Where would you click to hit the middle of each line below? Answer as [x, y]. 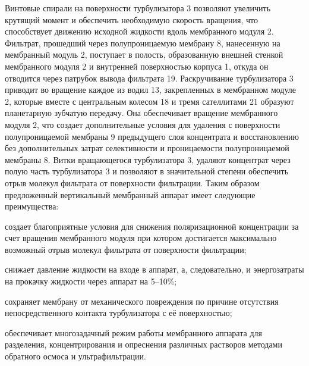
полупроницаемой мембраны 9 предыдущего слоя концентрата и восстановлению [152, 136]
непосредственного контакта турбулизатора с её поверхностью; [119, 313]
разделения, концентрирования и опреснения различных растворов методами [144, 344]
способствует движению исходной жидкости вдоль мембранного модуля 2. [139, 31]
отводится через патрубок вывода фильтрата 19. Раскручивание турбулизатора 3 [149, 78]
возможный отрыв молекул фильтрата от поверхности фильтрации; [126, 249]
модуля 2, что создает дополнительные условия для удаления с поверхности [143, 124]
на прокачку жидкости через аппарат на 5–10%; [91, 281]
